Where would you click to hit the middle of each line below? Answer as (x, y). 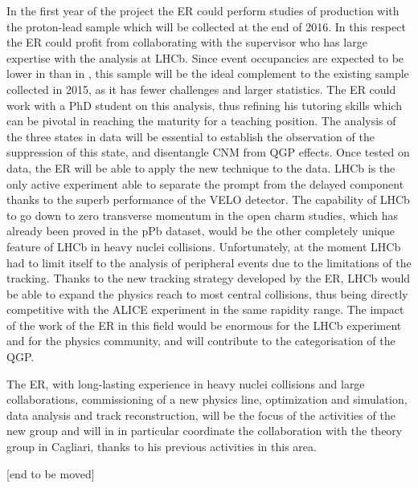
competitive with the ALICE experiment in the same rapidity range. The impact (205, 309)
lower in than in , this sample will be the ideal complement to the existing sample (208, 73)
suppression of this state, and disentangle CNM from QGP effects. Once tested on (208, 152)
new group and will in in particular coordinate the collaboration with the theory (205, 431)
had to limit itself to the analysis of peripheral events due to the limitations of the (209, 262)
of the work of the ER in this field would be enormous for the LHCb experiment (204, 325)
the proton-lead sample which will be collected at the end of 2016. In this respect (206, 26)
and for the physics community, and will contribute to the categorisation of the (201, 341)
